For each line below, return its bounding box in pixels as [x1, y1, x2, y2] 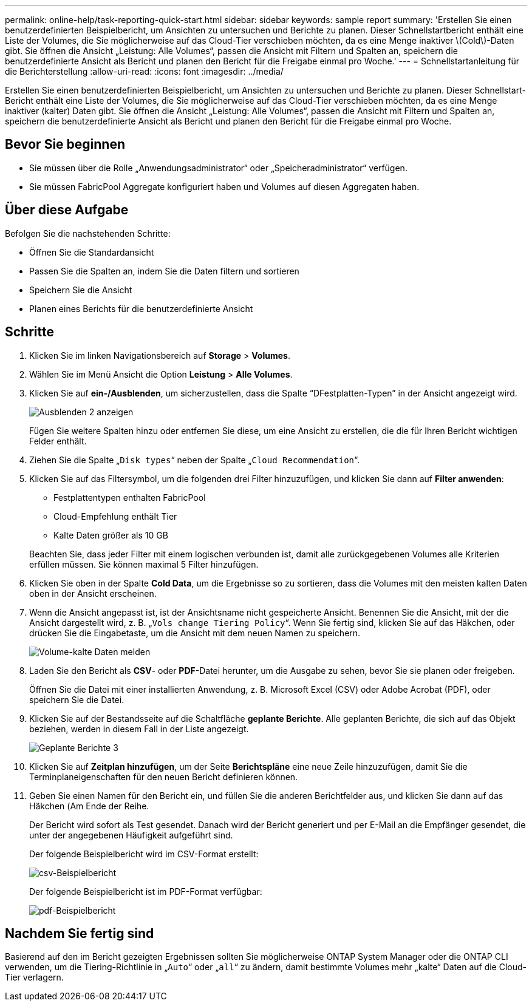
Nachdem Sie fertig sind [5, 925, 154, 941]
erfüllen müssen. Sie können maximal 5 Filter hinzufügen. [29, 559, 259, 569]
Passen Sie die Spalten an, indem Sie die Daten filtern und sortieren [29, 265, 299, 276]
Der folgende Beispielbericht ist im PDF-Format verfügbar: [29, 886, 262, 897]
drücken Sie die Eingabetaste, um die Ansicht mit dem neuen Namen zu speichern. [29, 627, 361, 638]
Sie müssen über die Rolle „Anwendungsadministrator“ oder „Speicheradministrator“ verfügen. [29, 162, 408, 173]
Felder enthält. [29, 435, 87, 446]
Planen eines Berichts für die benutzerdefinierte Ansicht [29, 303, 253, 314]
